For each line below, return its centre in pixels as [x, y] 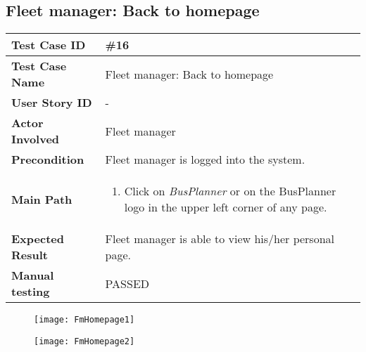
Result [30, 255]
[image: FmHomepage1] [84, 320]
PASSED [127, 283]
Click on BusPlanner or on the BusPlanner [230, 191]
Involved [36, 139]
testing [31, 292]
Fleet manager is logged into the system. [205, 159]
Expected [38, 239]
